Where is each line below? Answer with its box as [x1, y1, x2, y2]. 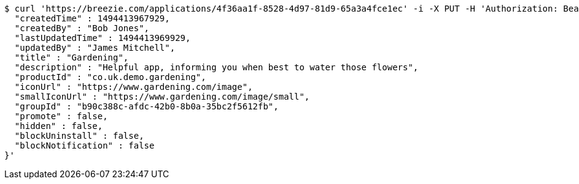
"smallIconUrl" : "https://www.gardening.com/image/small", [14, 92, 310, 101]
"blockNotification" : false [14, 141, 155, 150]
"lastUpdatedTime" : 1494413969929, [14, 33, 191, 43]
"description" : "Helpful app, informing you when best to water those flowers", [14, 62, 419, 72]
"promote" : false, [14, 111, 108, 121]
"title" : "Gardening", [14, 53, 129, 62]
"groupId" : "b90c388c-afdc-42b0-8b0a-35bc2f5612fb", [14, 101, 279, 111]
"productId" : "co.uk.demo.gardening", [14, 72, 206, 82]
